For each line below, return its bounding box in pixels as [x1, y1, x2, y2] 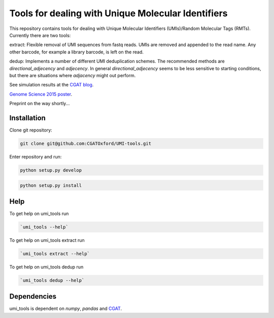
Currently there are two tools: [9, 32, 71, 38]
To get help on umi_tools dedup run [9, 264, 84, 270]
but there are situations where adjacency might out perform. [9, 72, 136, 78]
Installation [9, 113, 46, 122]
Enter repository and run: [9, 153, 62, 160]
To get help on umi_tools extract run [9, 237, 85, 243]
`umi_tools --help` [20, 224, 68, 230]
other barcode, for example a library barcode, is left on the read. [9, 49, 144, 55]
